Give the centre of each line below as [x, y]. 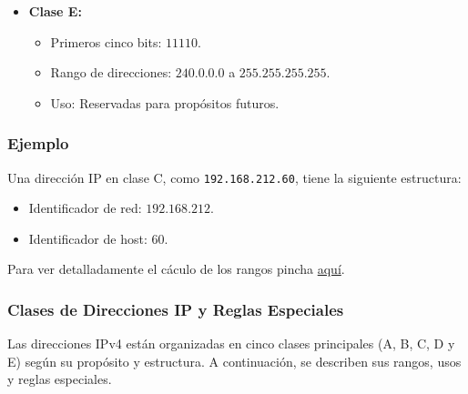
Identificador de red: [85, 208]
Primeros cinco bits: [106, 41]
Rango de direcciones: [111, 72]
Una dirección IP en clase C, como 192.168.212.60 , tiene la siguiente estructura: [234, 177]
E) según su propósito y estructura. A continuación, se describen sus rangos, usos [234, 361]
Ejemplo [38, 143]
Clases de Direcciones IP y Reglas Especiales [176, 309]
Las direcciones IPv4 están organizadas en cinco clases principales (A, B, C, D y [231, 343]
